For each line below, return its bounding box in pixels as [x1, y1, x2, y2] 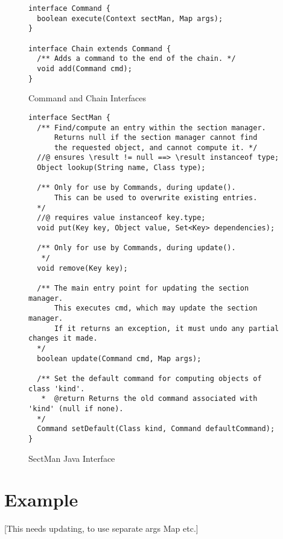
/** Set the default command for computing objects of [37, 374, 262, 383]
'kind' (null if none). [28, 404, 124, 413]
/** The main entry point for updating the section [37, 284, 249, 292]
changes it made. [28, 334, 98, 343]
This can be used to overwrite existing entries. [54, 194, 258, 203]
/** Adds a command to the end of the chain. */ [37, 54, 236, 63]
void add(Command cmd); [37, 64, 132, 73]
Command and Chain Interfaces [28, 92, 146, 104]
